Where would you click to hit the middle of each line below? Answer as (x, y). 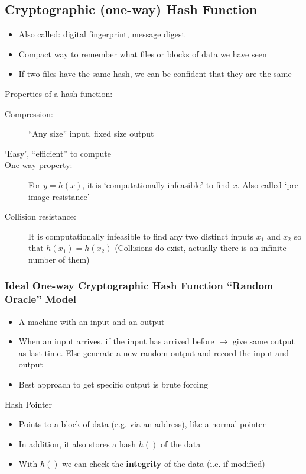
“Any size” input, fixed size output (91, 133)
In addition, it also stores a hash (77, 444)
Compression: (29, 113)
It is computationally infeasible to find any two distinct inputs (141, 236)
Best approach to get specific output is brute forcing (113, 384)
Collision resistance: (40, 216)
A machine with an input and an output (92, 321)
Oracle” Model (40, 299)
